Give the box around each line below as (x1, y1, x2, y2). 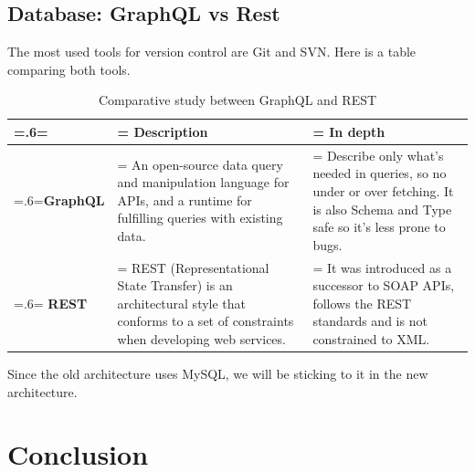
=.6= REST (14, 293, 88, 312)
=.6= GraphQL (14, 190, 105, 209)
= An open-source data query (117, 154, 283, 173)
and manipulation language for (117, 173, 290, 192)
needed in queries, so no (312, 163, 447, 183)
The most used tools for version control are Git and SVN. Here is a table (7, 42, 417, 61)
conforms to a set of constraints (117, 311, 294, 330)
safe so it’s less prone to (312, 217, 446, 236)
